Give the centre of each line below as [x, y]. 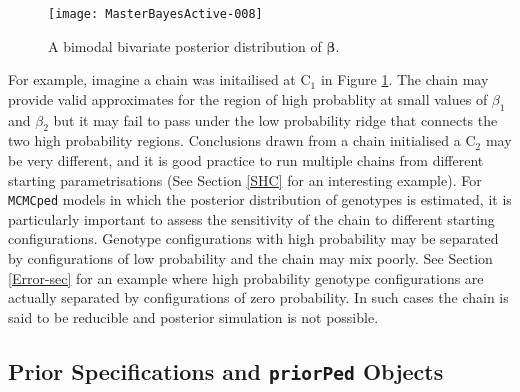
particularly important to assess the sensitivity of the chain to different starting [251, 218]
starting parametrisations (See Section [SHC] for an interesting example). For [245, 179]
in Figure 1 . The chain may [404, 79]
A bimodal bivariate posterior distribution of [185, 45]
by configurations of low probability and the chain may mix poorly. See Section [250, 258]
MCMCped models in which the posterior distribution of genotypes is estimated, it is [260, 199]
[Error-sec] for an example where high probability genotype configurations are [246, 277]
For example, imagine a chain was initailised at [152, 79]
